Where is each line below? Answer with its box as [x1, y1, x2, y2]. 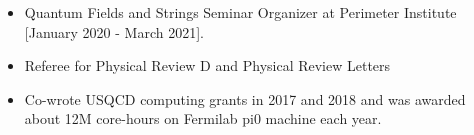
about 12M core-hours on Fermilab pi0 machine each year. [24, 108, 382, 129]
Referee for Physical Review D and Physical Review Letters [24, 55, 391, 76]
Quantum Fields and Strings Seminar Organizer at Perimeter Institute [24, 2, 457, 22]
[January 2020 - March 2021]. [24, 21, 204, 42]
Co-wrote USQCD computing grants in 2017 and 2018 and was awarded [24, 88, 466, 109]
